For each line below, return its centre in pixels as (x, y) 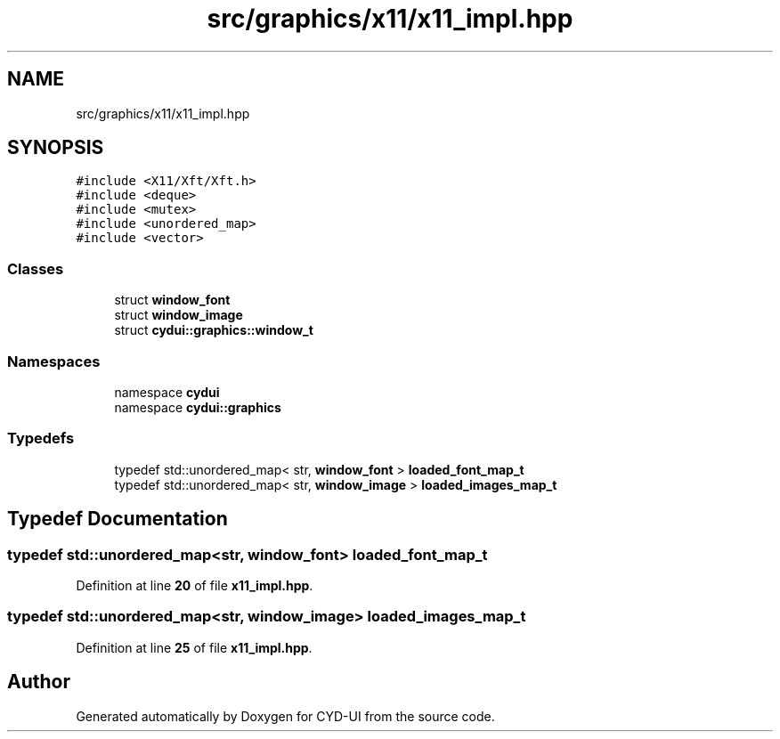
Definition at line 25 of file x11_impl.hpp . (194, 647)
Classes (36, 268)
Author (39, 682)
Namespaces (54, 361)
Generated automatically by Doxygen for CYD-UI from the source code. (285, 716)
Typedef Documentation (118, 519)
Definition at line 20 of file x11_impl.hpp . (195, 585)
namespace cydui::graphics (198, 407)
